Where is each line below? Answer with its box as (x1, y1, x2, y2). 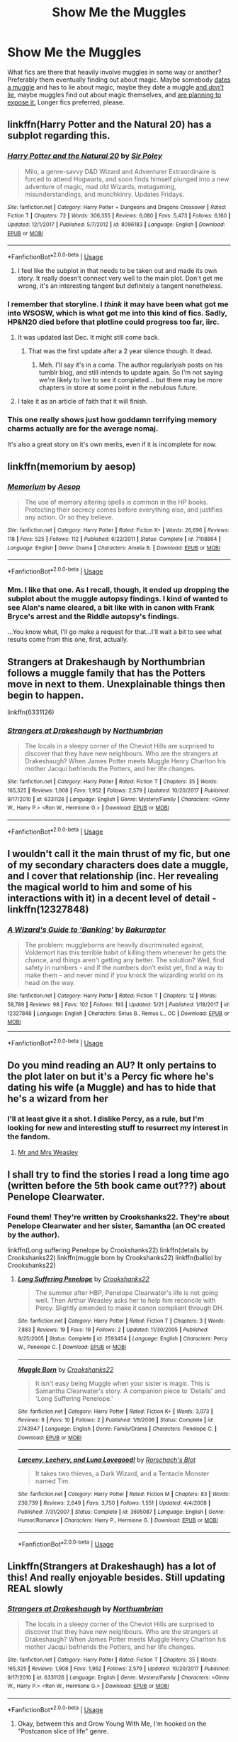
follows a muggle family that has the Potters (7, 667, 206, 679)
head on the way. (24, 979, 76, 987)
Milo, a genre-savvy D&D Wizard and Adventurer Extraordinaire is (24, 167, 217, 176)
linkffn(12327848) (7, 903, 89, 915)
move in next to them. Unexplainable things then (7, 678, 225, 690)
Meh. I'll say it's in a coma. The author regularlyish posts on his (38, 360, 223, 370)
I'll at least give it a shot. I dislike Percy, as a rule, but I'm (7, 1114, 204, 1124)
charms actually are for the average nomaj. (7, 424, 159, 434)
